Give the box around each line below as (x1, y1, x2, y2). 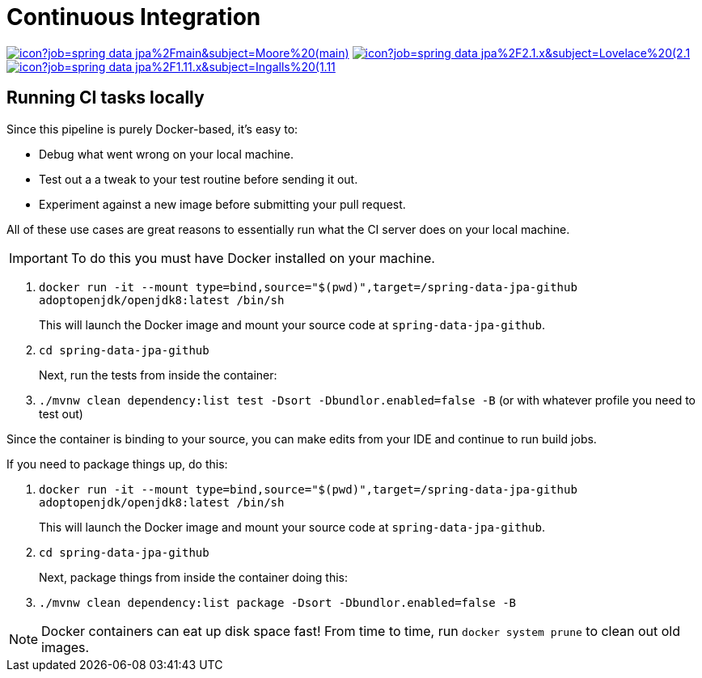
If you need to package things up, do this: (6, 456, 228, 471)
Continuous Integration (6, 3, 261, 31)
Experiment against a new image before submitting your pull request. (39, 197, 406, 211)
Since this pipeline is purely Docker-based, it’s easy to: (6, 121, 298, 136)
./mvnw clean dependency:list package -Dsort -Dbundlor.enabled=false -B (39, 595, 517, 609)
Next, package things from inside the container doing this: (39, 570, 349, 584)
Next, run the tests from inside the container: (39, 367, 277, 382)
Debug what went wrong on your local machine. (39, 146, 294, 161)
